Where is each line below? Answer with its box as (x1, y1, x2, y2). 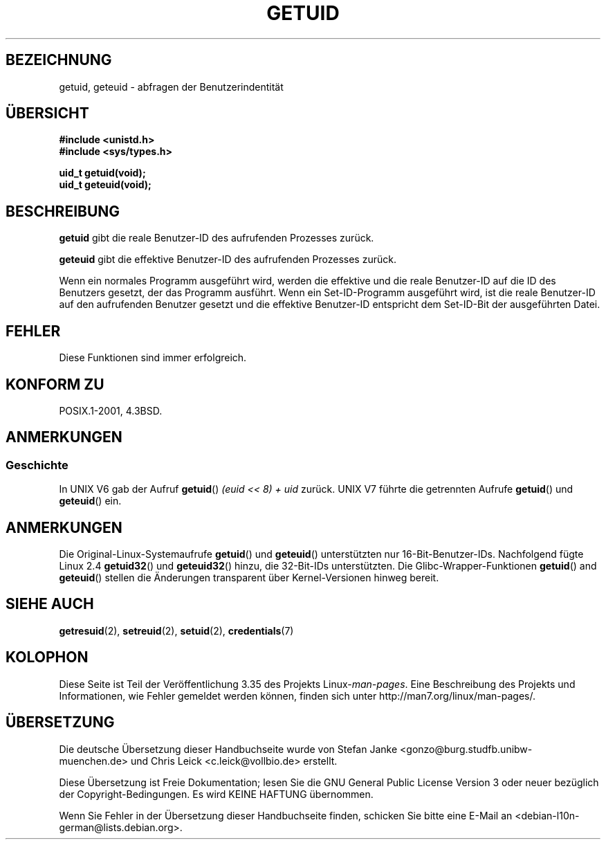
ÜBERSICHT (6, 105, 89, 122)
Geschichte (6, 457, 68, 472)
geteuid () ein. (59, 495, 122, 507)
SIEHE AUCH (6, 595, 94, 613)
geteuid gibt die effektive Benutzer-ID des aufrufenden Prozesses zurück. (59, 253, 396, 266)
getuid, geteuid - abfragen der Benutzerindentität (59, 80, 284, 93)
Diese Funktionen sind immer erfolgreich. (59, 352, 247, 364)
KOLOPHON (6, 648, 89, 666)
